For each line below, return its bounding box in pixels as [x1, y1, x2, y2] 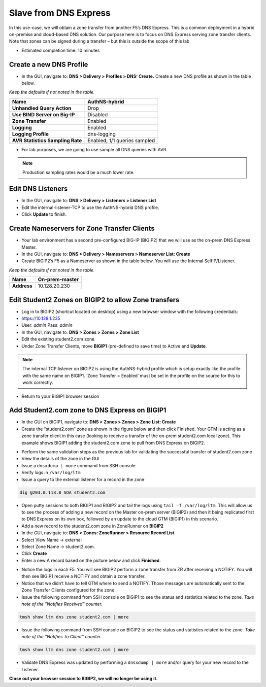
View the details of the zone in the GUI [21, 456, 100, 462]
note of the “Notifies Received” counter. [21, 601, 103, 607]
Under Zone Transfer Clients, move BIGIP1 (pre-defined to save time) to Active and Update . [21, 343, 207, 349]
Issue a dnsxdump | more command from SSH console [21, 462, 135, 468]
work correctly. [22, 379, 54, 385]
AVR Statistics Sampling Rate [12, 137, 82, 144]
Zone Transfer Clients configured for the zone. [21, 587, 116, 593]
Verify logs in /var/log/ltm [21, 470, 81, 476]
